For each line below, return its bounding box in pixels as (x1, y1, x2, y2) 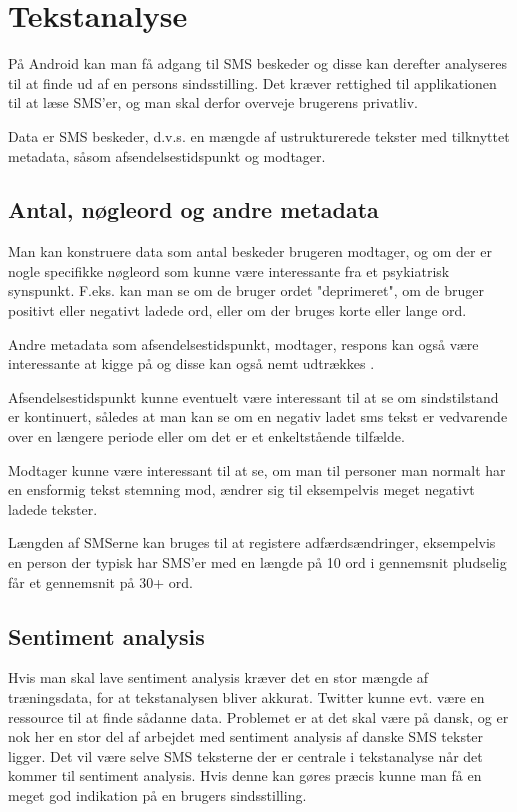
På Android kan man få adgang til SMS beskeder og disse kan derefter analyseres (8, 53, 507, 74)
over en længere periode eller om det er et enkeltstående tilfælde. (8, 426, 405, 447)
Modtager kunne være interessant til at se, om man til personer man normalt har (8, 459, 506, 480)
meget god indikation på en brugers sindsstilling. (8, 784, 307, 805)
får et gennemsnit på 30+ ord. (8, 571, 193, 592)
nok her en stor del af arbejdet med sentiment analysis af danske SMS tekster (8, 726, 484, 747)
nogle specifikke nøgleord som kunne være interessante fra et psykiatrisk (8, 260, 450, 281)
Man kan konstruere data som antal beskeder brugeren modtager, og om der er (8, 241, 492, 262)
